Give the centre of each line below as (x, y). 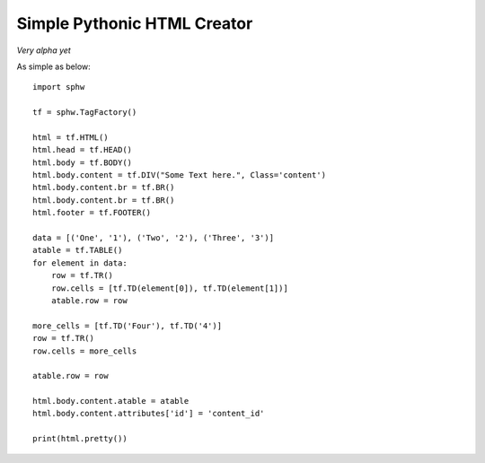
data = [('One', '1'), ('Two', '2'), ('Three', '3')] (153, 238)
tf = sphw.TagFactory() (85, 113)
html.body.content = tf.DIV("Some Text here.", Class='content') (180, 175)
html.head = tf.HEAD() (83, 150)
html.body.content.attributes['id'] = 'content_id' (149, 414)
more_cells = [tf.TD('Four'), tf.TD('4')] (128, 326)
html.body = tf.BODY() (83, 162)
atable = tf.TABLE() (78, 250)
